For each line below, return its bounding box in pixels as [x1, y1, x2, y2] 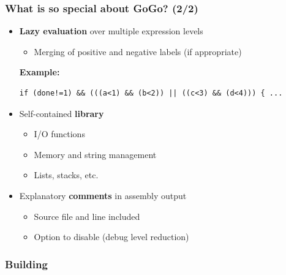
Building [5, 256, 48, 271]
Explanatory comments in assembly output [19, 189, 187, 202]
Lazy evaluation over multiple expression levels [19, 24, 203, 37]
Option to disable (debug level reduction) [34, 230, 189, 243]
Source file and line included [34, 209, 140, 222]
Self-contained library [19, 107, 104, 119]
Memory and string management [34, 148, 157, 160]
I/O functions [34, 127, 85, 140]
